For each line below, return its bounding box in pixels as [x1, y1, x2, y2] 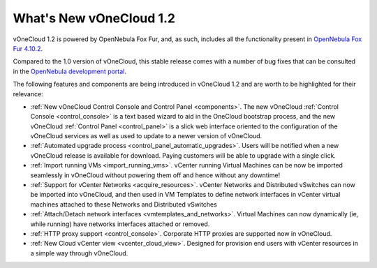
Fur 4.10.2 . [13, 44, 43, 52]
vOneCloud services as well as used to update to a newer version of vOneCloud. [30, 132, 263, 140]
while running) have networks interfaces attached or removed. [30, 220, 210, 228]
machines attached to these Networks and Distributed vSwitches [30, 200, 218, 209]
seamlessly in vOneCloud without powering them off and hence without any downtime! [30, 171, 281, 179]
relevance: [13, 89, 43, 98]
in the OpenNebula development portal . [13, 67, 127, 75]
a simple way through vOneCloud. [30, 248, 128, 258]
